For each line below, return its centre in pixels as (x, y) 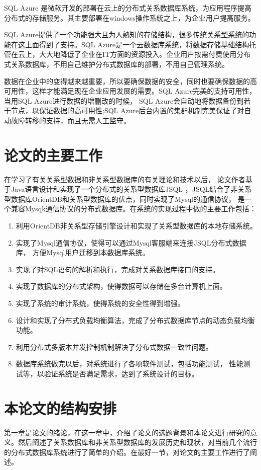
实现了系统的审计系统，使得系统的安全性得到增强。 (100, 303)
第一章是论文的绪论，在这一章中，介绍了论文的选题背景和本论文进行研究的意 (130, 432)
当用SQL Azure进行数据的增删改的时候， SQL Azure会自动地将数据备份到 (124, 100)
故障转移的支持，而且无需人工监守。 (71, 120)
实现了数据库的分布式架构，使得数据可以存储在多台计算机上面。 (121, 286)
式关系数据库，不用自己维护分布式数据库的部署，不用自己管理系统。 (116, 64)
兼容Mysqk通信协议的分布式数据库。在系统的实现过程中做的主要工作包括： (134, 209)
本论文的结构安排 (60, 408)
